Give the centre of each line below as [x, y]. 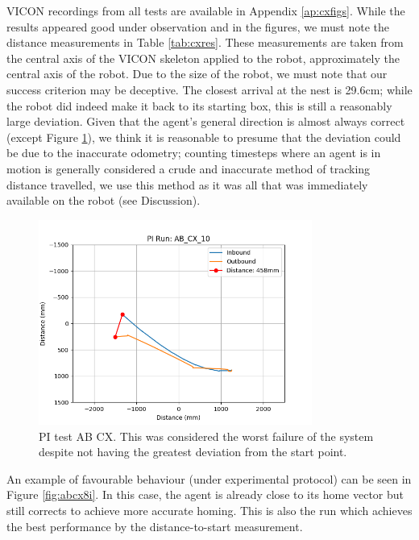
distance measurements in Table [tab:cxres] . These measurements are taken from [205, 42]
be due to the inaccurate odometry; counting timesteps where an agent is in [194, 153]
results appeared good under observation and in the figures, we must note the [198, 26]
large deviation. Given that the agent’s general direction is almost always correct [206, 121]
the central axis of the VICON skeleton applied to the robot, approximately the [203, 58]
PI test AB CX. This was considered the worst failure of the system [206, 436]
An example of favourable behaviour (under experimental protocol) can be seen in [209, 478]
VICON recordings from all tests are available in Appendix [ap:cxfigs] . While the [206, 10]
